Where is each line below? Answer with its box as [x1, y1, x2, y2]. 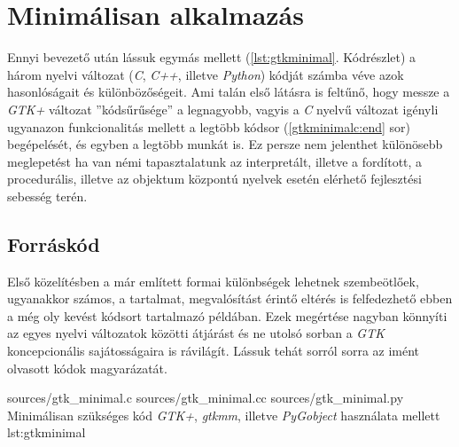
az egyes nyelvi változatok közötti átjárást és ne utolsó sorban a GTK [7, 324, 385, 342]
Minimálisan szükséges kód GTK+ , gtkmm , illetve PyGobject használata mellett [7, 405, 440, 424]
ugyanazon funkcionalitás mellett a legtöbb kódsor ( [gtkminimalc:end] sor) [7, 117, 410, 136]
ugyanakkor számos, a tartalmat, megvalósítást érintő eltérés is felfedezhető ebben [7, 289, 453, 308]
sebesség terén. [7, 186, 88, 205]
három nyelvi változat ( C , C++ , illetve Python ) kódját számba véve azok [7, 65, 404, 83]
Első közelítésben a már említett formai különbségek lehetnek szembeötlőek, [7, 271, 419, 290]
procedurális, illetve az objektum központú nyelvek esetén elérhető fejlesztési [7, 169, 422, 188]
